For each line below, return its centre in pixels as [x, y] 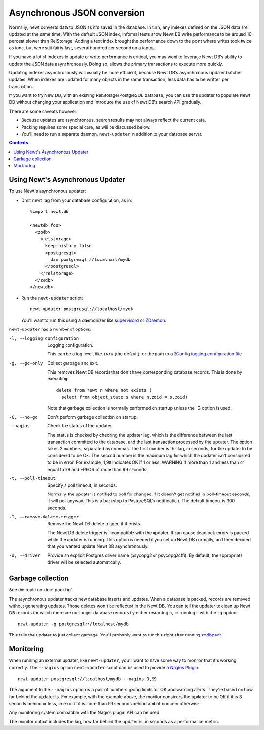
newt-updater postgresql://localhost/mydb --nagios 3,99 [88, 679]
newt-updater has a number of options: [50, 329]
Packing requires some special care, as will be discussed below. [86, 127]
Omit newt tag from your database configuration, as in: [77, 200]
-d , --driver [25, 555]
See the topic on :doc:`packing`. [41, 590]
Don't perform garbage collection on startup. [93, 417]
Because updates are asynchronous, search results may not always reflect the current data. [114, 120]
